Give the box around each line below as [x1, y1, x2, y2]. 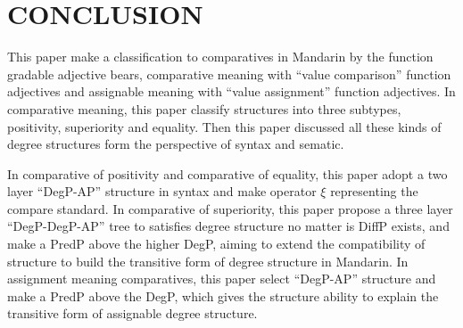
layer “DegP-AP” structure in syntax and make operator [7, 182, 317, 201]
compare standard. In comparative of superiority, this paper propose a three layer [7, 199, 453, 217]
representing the [330, 182, 418, 201]
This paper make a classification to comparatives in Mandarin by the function [7, 47, 434, 66]
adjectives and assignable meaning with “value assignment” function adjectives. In [7, 82, 456, 101]
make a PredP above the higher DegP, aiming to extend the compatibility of [7, 234, 426, 253]
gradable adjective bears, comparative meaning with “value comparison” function [7, 64, 451, 83]
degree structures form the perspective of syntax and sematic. [7, 135, 344, 153]
